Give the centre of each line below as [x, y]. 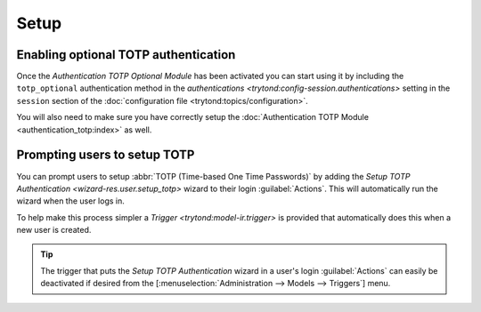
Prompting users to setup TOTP [106, 155]
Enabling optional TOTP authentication [126, 55]
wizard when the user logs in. [70, 201]
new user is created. [54, 230]
